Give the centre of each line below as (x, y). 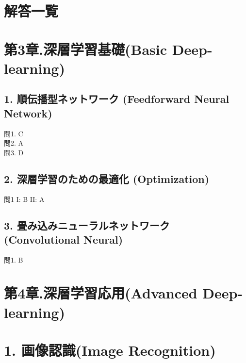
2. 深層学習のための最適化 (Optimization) (107, 178)
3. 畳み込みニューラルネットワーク (87, 225)
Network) (28, 113)
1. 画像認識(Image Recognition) (110, 350)
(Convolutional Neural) (64, 239)
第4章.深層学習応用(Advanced (101, 293)
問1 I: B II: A (24, 199)
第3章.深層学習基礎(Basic (86, 49)
